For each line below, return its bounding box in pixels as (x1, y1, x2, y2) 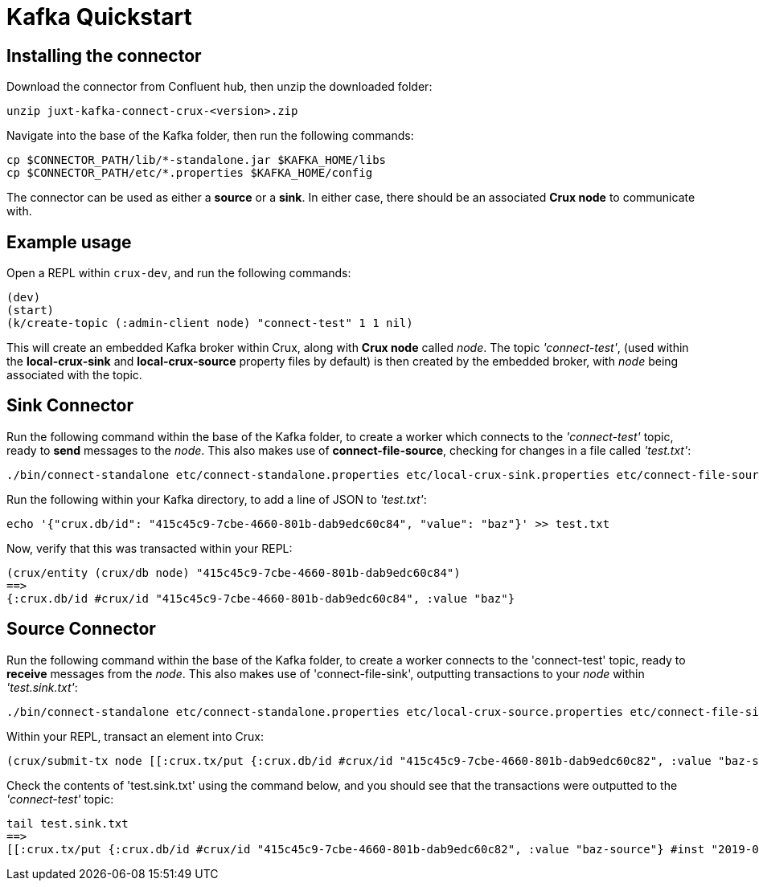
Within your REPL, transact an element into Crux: (6, 729, 265, 743)
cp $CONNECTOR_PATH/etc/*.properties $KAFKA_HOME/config (6, 166, 373, 180)
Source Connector (6, 619, 156, 640)
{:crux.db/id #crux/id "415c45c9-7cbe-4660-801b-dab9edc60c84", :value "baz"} (6, 591, 515, 605)
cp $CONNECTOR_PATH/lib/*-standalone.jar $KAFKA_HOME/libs (6, 153, 387, 167)
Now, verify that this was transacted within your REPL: (6, 541, 293, 555)
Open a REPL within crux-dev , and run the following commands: (6, 266, 351, 280)
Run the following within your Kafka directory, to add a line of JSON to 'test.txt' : (6, 492, 427, 506)
